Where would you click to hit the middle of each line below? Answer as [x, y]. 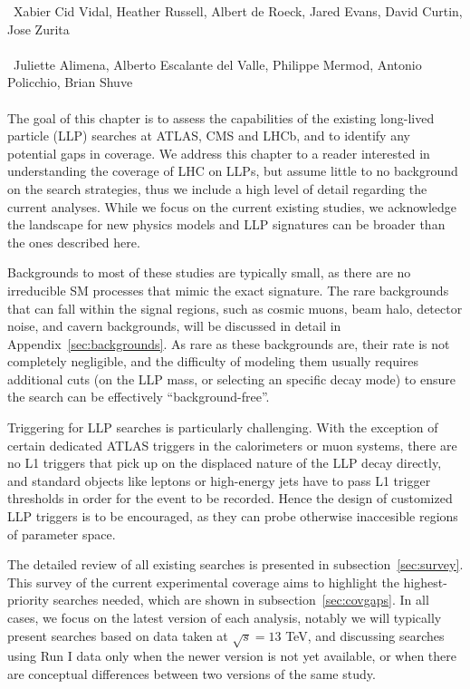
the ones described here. [74, 242]
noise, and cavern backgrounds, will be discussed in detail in [174, 326]
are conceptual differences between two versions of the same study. [192, 673]
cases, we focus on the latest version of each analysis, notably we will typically [225, 617]
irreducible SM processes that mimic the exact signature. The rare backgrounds [228, 290]
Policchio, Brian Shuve [70, 82]
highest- [425, 582]
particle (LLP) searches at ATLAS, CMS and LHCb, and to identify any [209, 136]
